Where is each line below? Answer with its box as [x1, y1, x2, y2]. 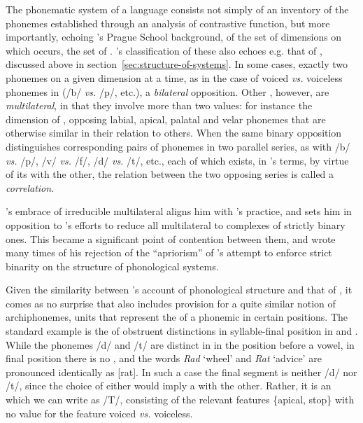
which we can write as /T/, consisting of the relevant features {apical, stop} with [6, 392, 355, 407]
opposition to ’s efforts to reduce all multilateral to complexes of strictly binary [6, 217, 346, 232]
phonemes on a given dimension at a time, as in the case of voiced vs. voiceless [6, 70, 343, 85]
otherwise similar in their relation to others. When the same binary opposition [6, 125, 342, 140]
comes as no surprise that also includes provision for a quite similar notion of [6, 296, 336, 310]
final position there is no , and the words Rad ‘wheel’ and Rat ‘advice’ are [6, 351, 322, 366]
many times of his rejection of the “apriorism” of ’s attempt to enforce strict [6, 245, 332, 260]
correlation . [6, 180, 55, 195]
